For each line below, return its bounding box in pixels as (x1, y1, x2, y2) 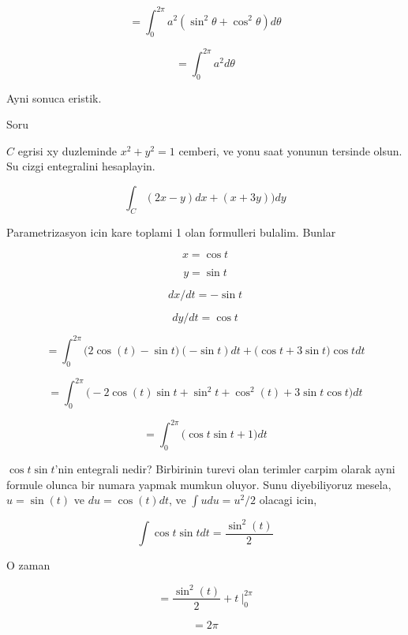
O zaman (6, 557, 51, 573)
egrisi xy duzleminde (17, 142, 118, 159)
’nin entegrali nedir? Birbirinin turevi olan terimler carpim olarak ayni (54, 461, 395, 477)
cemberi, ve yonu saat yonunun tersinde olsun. (178, 142, 402, 159)
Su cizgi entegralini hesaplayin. (6, 158, 155, 174)
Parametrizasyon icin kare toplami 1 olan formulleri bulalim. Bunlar (6, 223, 336, 240)
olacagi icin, (259, 491, 317, 508)
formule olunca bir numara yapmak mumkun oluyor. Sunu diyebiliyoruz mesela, (6, 476, 391, 492)
